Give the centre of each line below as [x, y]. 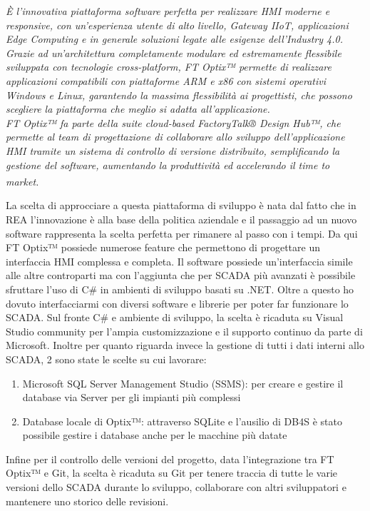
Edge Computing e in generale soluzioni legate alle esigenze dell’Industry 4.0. [174, 39]
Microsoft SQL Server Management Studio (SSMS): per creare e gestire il [183, 383]
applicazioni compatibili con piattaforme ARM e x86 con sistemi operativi [166, 80]
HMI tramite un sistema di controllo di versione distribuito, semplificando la [173, 150]
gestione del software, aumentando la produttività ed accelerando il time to [168, 165]
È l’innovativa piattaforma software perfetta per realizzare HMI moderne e [168, 11]
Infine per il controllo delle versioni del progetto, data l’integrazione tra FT [170, 459]
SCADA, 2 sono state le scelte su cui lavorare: [106, 359]
